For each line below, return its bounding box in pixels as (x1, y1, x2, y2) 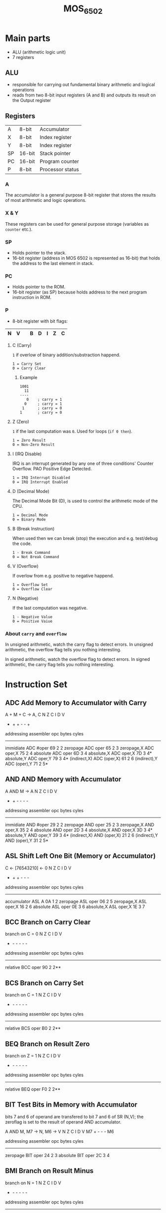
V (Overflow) (12, 563, 39, 569)
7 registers (12, 54, 35, 60)
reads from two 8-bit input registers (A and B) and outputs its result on (12, 92, 156, 98)
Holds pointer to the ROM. (12, 284, 66, 290)
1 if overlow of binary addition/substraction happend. (12, 352, 121, 358)
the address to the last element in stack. (12, 260, 94, 266)
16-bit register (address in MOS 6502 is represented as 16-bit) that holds (12, 255, 161, 261)
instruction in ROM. (12, 294, 52, 300)
